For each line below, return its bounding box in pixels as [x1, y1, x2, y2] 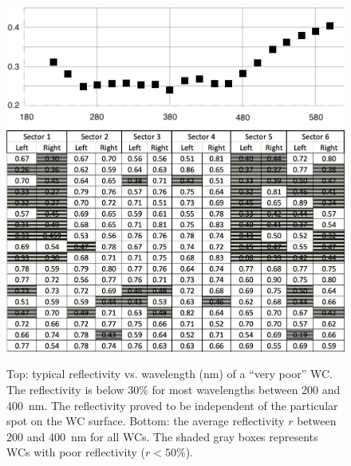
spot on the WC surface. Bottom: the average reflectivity [6, 412, 285, 429]
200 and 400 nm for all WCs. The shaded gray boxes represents [6, 428, 318, 444]
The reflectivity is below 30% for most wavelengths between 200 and [6, 381, 341, 398]
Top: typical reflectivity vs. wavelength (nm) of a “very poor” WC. [6, 365, 333, 382]
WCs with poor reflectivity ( [6, 444, 145, 460]
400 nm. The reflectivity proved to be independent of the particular [6, 396, 338, 413]
